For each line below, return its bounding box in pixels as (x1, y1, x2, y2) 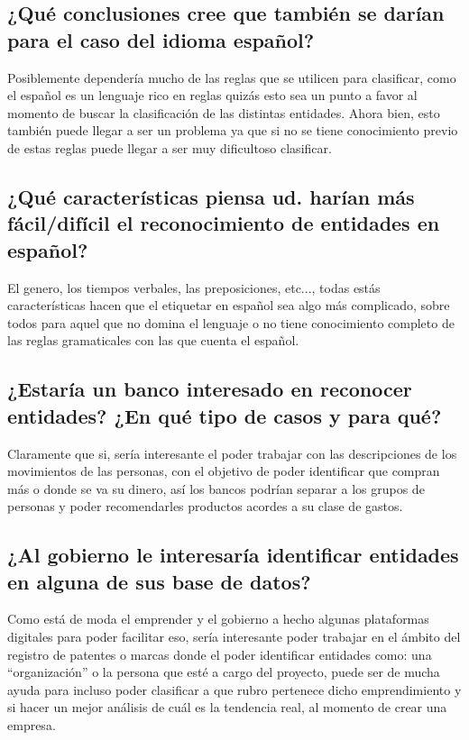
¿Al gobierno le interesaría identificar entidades (7, 541, 459, 569)
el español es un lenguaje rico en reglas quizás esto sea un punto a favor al (7, 86, 418, 105)
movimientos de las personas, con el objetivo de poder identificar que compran (7, 461, 440, 480)
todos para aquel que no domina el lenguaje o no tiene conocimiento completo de (7, 313, 455, 332)
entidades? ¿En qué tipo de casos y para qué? (7, 401, 442, 429)
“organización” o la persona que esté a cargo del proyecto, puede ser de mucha (7, 662, 440, 681)
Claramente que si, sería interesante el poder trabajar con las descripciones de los (7, 443, 457, 462)
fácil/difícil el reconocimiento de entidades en (7, 209, 440, 237)
